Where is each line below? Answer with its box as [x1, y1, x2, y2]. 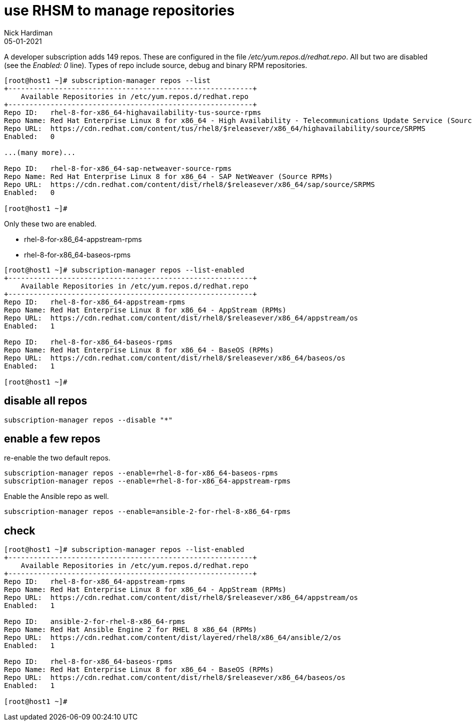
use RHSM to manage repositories [4, 2, 235, 19]
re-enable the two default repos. [4, 453, 110, 462]
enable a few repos [4, 432, 100, 445]
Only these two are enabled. [4, 219, 97, 228]
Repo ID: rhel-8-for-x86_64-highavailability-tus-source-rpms [4, 108, 261, 116]
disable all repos [4, 394, 87, 407]
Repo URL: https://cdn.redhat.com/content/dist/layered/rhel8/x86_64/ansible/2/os [4, 633, 341, 642]
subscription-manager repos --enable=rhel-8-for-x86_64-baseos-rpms [4, 469, 278, 477]
